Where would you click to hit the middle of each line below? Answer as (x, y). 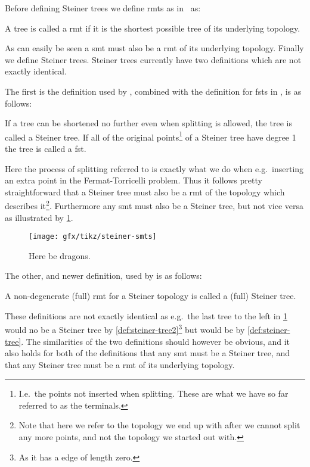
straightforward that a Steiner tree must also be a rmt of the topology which (145, 192)
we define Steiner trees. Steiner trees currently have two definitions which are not (153, 59)
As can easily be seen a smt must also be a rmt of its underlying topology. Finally (154, 48)
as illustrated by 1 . (39, 217)
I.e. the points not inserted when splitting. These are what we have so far (154, 393)
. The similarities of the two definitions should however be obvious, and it (156, 341)
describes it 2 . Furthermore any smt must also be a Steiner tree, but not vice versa (154, 205)
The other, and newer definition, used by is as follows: (103, 275)
